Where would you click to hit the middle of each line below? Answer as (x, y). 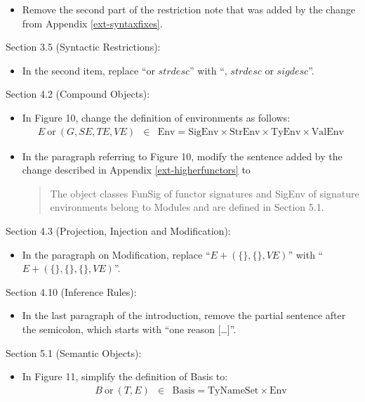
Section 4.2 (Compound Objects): (78, 94)
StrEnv (245, 132)
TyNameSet (233, 390)
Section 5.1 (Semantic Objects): (74, 352)
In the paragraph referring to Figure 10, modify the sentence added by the (182, 156)
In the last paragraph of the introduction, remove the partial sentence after (184, 315)
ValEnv (327, 132)
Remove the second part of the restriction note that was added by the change (188, 9)
